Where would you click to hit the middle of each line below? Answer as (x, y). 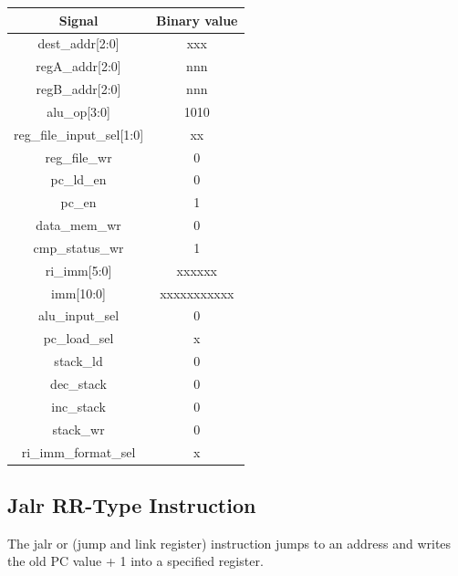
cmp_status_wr (78, 247)
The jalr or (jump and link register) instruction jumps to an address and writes (229, 543)
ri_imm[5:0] (78, 270)
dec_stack (78, 383)
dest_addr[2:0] (78, 43)
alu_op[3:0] (78, 111)
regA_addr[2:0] (78, 66)
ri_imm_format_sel (78, 451)
